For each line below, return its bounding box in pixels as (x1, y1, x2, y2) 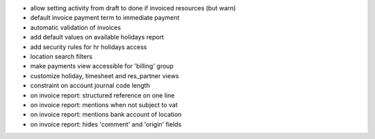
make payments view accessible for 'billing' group (30, 62, 174, 71)
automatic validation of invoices (30, 23, 122, 31)
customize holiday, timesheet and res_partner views (30, 71, 179, 80)
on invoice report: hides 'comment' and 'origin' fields (30, 120, 182, 128)
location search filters (30, 52, 93, 60)
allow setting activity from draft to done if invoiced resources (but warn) (30, 4, 236, 12)
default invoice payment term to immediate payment (30, 14, 180, 22)
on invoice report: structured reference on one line (30, 91, 175, 100)
